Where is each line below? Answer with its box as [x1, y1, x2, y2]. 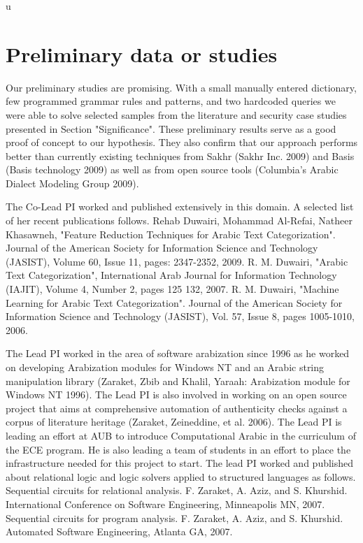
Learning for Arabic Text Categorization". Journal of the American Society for [6, 295, 343, 310]
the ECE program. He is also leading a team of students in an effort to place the [6, 442, 351, 456]
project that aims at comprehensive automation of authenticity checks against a [6, 400, 348, 415]
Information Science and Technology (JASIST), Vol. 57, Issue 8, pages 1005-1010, [6, 309, 355, 324]
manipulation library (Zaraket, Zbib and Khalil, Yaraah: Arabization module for [6, 373, 350, 388]
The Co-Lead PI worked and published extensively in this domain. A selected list [6, 199, 354, 214]
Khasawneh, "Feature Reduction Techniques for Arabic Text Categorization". [6, 226, 336, 241]
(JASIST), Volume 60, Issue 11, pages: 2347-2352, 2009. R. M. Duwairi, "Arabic [6, 254, 348, 268]
